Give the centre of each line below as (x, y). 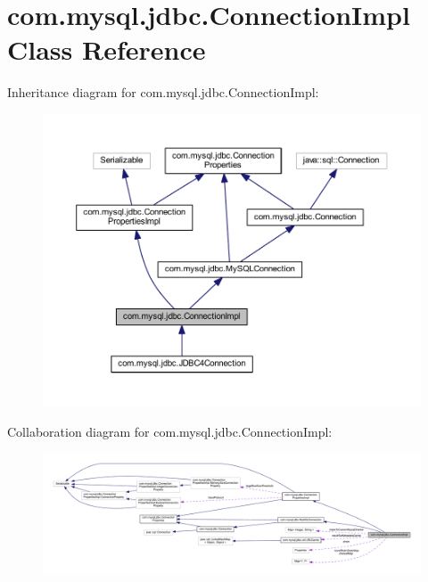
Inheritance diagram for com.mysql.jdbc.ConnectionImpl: (163, 92)
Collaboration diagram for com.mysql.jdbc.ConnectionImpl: (170, 431)
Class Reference (107, 49)
